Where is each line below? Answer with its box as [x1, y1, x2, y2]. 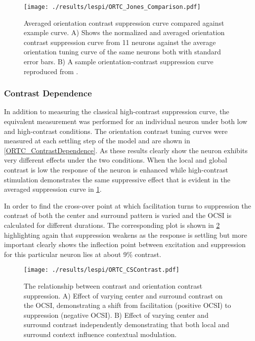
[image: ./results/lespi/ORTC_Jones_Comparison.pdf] [24, 3, 201, 10]
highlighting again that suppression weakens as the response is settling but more [4, 229, 247, 240]
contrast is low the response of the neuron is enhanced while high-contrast [4, 165, 228, 174]
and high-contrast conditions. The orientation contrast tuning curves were [4, 126, 228, 136]
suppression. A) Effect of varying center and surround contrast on [24, 290, 223, 300]
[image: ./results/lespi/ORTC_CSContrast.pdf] [24, 266, 179, 274]
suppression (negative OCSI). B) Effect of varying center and [24, 309, 209, 320]
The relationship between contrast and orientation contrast [24, 281, 203, 291]
